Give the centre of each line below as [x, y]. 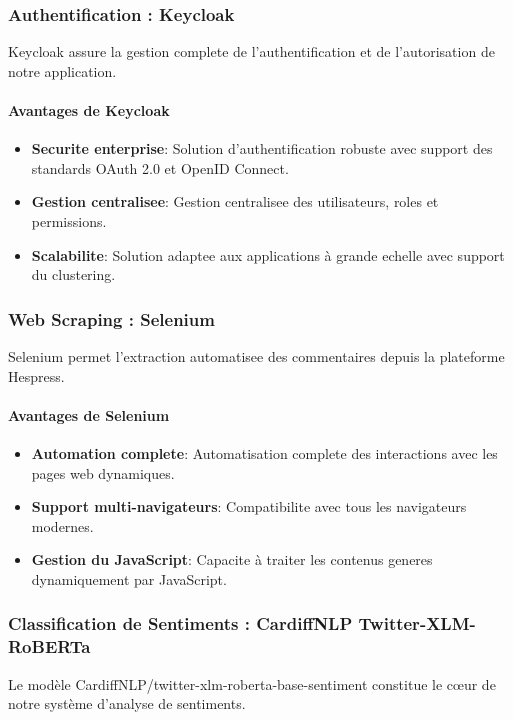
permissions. [69, 220]
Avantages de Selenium [89, 414]
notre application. [62, 70]
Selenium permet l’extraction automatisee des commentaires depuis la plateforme [256, 355]
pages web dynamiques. [103, 472]
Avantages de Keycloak [89, 110]
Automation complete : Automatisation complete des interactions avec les [264, 452]
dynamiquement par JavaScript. [129, 578]
